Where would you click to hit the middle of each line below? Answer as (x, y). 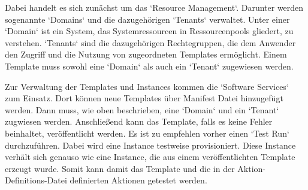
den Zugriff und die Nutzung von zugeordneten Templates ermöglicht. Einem (146, 54)
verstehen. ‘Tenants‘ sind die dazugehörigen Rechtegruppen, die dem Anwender (150, 42)
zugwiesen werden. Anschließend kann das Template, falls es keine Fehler (139, 121)
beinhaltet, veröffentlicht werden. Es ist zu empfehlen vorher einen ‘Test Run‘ (147, 133)
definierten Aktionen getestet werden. (138, 180)
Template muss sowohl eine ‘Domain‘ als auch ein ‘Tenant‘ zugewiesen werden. (149, 66)
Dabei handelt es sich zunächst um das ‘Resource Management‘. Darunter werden (154, 7)
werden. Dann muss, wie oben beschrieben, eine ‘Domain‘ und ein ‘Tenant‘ (142, 109)
